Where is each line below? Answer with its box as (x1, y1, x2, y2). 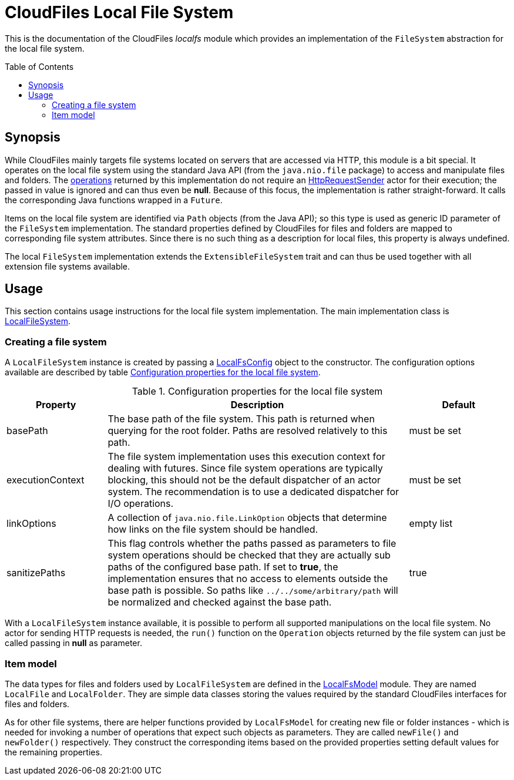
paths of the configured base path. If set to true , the (107, 561, 338, 573)
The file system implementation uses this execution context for (107, 450, 385, 463)
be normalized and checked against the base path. (107, 596, 332, 608)
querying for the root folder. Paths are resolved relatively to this (107, 425, 388, 437)
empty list (409, 517, 453, 530)
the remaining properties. (5, 747, 102, 757)
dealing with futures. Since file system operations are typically (107, 462, 383, 475)
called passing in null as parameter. (5, 638, 142, 648)
